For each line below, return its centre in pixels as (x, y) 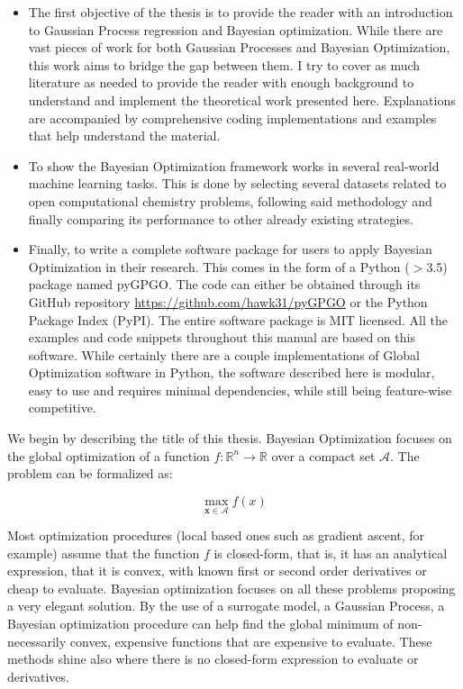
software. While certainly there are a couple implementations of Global (224, 354)
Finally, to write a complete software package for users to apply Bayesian (230, 249)
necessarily (37, 641)
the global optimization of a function (109, 455)
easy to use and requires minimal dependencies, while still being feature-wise (240, 390)
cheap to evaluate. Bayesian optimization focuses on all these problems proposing (231, 588)
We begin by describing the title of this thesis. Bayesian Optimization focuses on (230, 438)
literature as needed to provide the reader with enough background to (221, 82)
